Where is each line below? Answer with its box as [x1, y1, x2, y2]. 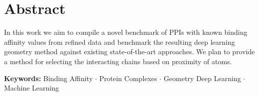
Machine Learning [4, 83, 59, 93]
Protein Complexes [99, 73, 157, 83]
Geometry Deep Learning [164, 73, 241, 83]
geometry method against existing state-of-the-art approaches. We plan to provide [4, 46, 255, 57]
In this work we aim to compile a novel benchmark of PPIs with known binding [4, 27, 248, 37]
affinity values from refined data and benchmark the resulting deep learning [4, 36, 235, 47]
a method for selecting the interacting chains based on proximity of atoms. [4, 56, 232, 66]
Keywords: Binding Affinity [4, 73, 93, 83]
